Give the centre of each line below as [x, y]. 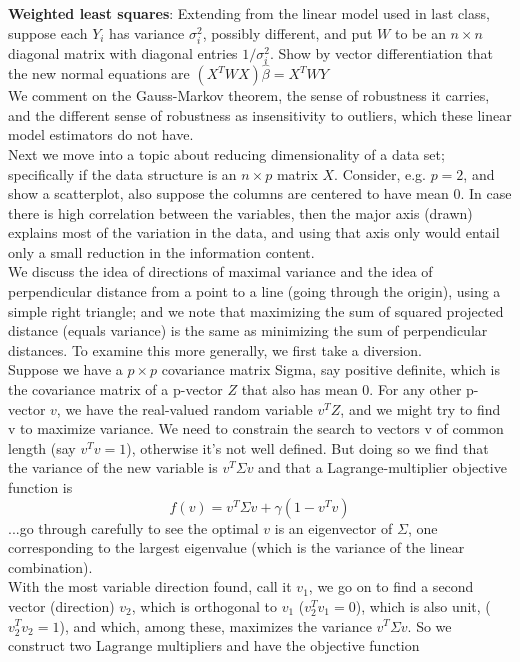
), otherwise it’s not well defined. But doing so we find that [307, 447]
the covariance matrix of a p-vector [115, 389]
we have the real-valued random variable [189, 408]
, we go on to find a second [391, 586]
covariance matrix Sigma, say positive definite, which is [331, 369]
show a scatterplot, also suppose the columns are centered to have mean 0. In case [260, 193]
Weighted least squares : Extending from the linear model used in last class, [249, 13]
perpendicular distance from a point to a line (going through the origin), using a [254, 291]
